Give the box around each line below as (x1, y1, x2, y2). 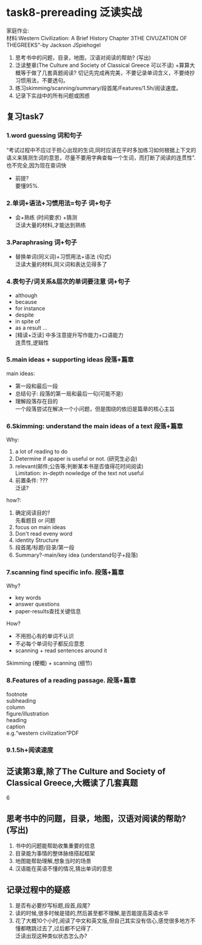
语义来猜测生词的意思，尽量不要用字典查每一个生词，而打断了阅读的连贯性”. (6, 153, 196, 161)
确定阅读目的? (15, 509, 50, 516)
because (15, 298, 38, 305)
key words (15, 594, 41, 602)
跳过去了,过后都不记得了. (31, 925, 93, 932)
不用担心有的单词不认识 (15, 633, 74, 640)
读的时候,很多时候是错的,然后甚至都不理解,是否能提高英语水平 (15, 910, 169, 917)
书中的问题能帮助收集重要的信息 (15, 842, 95, 849)
